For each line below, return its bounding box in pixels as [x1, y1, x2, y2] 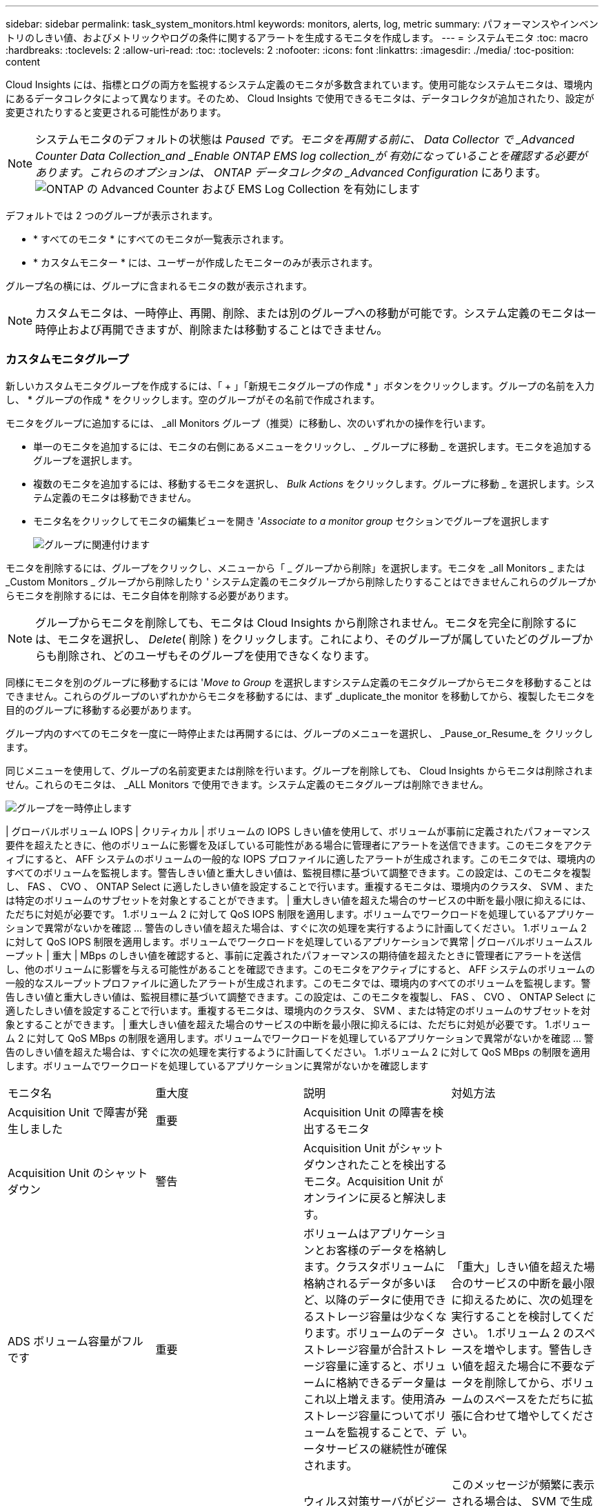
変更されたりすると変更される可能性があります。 [6, 106, 227, 118]
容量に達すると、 [325, 1358, 414, 1373]
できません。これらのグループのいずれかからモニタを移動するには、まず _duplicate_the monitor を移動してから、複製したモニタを [6, 690, 596, 702]
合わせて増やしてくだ [473, 1408, 583, 1423]
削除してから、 [484, 1375, 562, 1389]
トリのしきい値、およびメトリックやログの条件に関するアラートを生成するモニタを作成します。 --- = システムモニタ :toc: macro [6, 32, 588, 43]
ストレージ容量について [303, 1408, 425, 1423]
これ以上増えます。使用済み [303, 1392, 446, 1406]
